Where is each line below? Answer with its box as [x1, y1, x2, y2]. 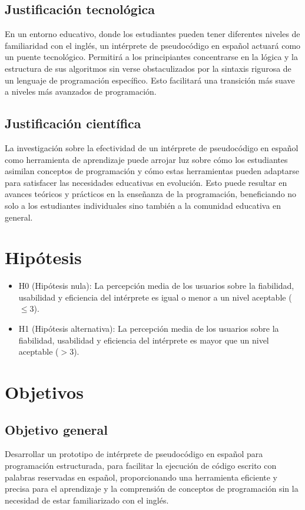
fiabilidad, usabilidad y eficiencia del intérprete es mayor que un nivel [18, 334, 269, 346]
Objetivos [5, 380, 84, 404]
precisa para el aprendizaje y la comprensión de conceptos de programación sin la [5, 482, 299, 495]
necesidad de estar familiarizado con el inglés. [5, 494, 169, 506]
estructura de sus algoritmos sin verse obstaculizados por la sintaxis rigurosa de [5, 62, 291, 74]
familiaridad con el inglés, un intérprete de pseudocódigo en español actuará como [5, 39, 301, 51]
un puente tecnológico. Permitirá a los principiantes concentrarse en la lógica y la [5, 51, 298, 63]
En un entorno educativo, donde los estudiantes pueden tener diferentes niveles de [5, 28, 300, 40]
